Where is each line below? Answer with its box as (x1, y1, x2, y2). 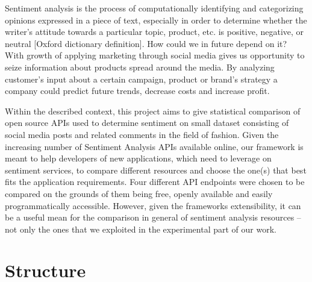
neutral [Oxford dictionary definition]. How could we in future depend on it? (5, 37, 287, 49)
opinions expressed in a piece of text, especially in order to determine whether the (5, 13, 307, 26)
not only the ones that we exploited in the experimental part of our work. (5, 222, 276, 235)
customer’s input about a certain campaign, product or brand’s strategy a (5, 72, 278, 85)
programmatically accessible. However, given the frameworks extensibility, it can (5, 199, 301, 211)
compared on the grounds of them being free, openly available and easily (5, 187, 273, 199)
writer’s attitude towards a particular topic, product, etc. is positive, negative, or (5, 25, 304, 38)
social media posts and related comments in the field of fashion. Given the (5, 128, 279, 140)
